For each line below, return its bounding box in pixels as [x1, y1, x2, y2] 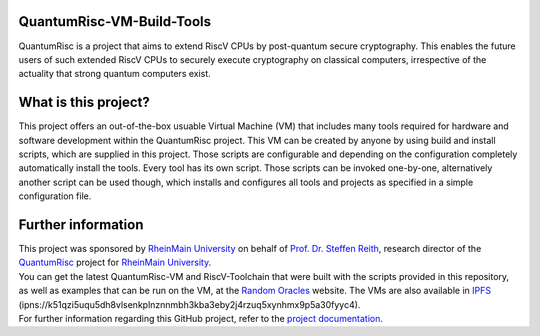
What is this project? [18, 94, 150, 111]
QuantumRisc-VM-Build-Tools [18, 13, 212, 30]
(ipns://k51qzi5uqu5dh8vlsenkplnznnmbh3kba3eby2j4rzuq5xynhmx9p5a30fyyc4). [18, 298, 361, 310]
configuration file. [18, 190, 92, 202]
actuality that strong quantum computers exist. [18, 68, 212, 80]
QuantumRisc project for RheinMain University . [18, 256, 212, 269]
